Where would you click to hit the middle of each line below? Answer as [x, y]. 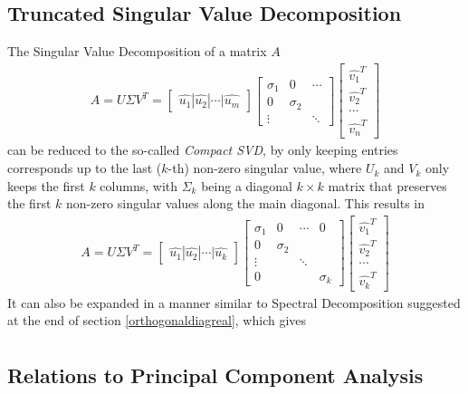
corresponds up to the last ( [85, 168]
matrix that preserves [387, 185]
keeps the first [46, 185]
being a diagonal [247, 185]
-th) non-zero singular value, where [265, 168]
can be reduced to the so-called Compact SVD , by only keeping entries [203, 150]
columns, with [139, 185]
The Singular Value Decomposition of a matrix [137, 51]
